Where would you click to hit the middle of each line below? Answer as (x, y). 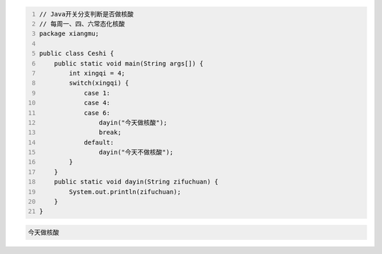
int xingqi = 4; (97, 73)
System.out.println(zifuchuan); (125, 192)
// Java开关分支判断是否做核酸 (86, 14)
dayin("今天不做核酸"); (136, 152)
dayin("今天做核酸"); (133, 122)
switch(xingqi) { (99, 83)
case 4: (97, 103)
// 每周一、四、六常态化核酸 (82, 24)
